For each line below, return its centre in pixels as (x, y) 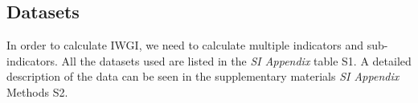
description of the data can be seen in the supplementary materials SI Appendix (203, 76)
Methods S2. (37, 91)
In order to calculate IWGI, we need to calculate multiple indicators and (185, 45)
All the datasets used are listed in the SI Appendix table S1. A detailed (236, 60)
